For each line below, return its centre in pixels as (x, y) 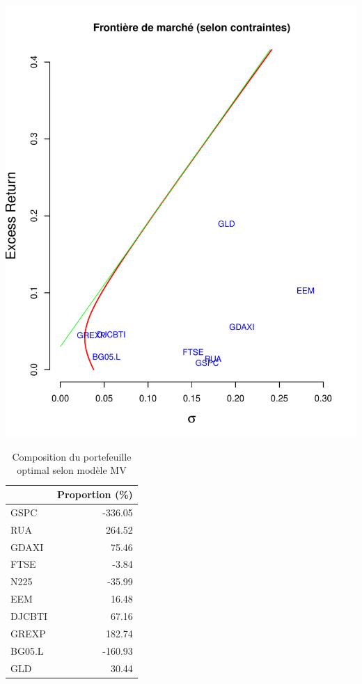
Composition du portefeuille (72, 456)
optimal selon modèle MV (72, 470)
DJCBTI (29, 615)
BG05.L (27, 650)
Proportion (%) (95, 494)
